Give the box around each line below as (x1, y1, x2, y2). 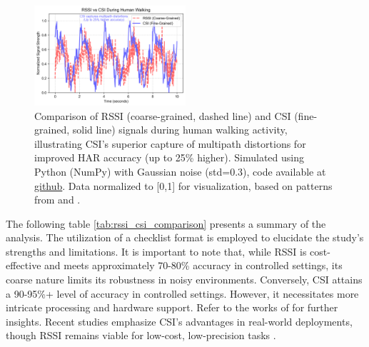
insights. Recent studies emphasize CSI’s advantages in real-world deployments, (6, 313, 353, 328)
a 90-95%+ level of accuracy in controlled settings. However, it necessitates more (6, 286, 359, 301)
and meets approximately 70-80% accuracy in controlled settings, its (44, 258, 343, 273)
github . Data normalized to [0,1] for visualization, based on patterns (34, 178, 333, 193)
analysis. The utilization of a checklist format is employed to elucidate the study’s (6, 230, 364, 245)
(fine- (294, 108, 318, 123)
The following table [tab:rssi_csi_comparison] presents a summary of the (6, 216, 326, 231)
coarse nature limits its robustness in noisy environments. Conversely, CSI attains (6, 272, 363, 287)
